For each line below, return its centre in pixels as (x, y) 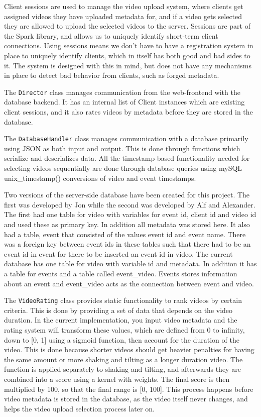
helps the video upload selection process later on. (79, 408)
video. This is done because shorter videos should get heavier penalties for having (129, 349)
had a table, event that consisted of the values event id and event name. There (125, 234)
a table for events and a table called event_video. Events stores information (121, 273)
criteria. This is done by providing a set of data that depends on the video (118, 310)
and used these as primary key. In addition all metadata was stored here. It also (127, 224)
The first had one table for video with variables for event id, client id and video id (130, 214)
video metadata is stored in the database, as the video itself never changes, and (126, 399)
